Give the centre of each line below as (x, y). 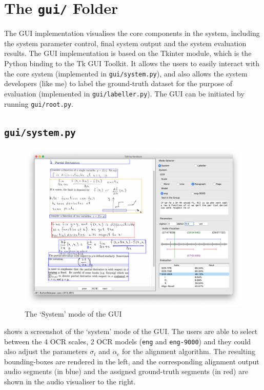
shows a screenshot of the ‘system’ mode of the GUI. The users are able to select (131, 331)
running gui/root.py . (39, 103)
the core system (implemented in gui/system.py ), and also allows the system (126, 73)
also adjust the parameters (46, 351)
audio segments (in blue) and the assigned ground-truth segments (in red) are (126, 371)
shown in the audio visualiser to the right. (70, 382)
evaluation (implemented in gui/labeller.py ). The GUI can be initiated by (124, 93)
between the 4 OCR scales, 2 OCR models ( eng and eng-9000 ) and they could (128, 341)
